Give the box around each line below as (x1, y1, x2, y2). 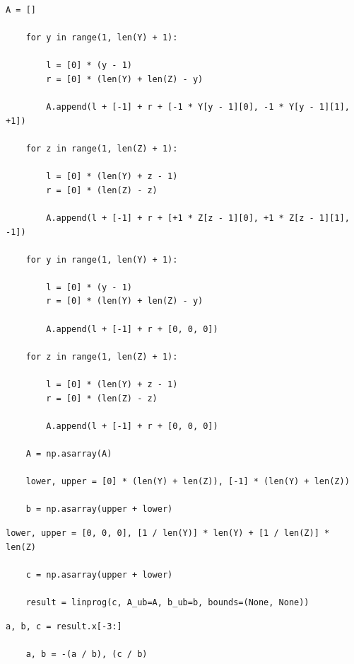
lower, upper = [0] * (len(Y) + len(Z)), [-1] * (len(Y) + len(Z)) (25, 476, 350, 487)
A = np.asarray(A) (25, 449, 112, 459)
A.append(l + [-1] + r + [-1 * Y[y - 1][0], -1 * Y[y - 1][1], (46, 102, 350, 113)
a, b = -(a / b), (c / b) (25, 648, 148, 659)
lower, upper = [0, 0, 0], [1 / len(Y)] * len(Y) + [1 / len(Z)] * (6, 527, 330, 538)
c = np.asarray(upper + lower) (25, 569, 173, 580)
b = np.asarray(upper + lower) (25, 504, 173, 515)
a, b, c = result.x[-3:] (6, 621, 122, 631)
